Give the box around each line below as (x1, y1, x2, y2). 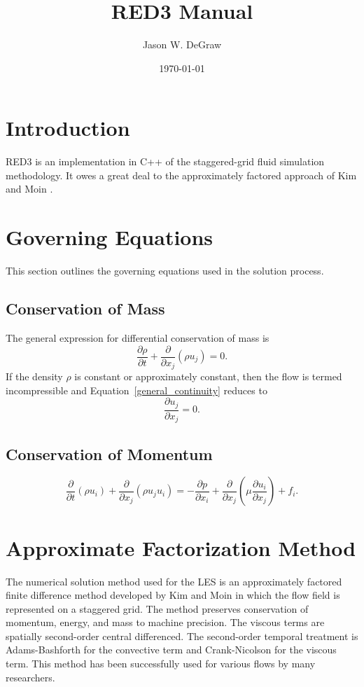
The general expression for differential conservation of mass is (6, 330, 269, 345)
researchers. (6, 669, 55, 684)
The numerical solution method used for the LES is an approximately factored (6, 574, 342, 588)
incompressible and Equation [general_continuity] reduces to (6, 382, 267, 397)
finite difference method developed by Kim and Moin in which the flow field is (6, 588, 340, 602)
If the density (6, 369, 63, 384)
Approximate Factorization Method (6, 533, 356, 562)
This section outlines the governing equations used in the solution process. (6, 263, 324, 278)
